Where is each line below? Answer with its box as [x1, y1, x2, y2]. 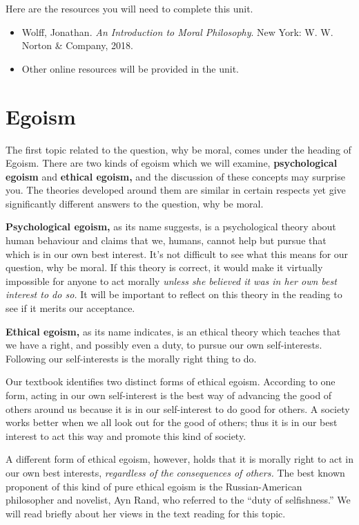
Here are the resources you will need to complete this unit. [6, 1, 253, 15]
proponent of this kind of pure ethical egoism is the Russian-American [6, 479, 302, 493]
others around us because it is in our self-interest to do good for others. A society [6, 401, 350, 416]
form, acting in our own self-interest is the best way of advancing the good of [6, 388, 332, 402]
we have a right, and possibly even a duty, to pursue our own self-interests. [6, 338, 322, 352]
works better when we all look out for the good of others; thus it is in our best [6, 415, 338, 430]
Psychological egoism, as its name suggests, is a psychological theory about [6, 219, 336, 234]
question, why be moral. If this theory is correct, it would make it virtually [6, 260, 323, 275]
